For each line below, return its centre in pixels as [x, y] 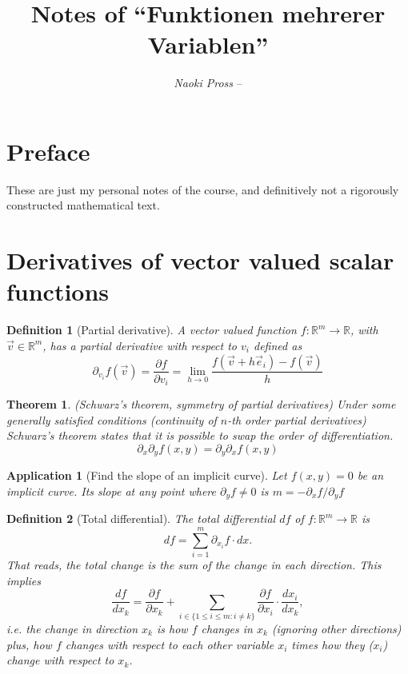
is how [172, 628]
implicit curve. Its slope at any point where [111, 491]
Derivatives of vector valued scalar [200, 260]
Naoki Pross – [208, 83]
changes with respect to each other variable [170, 644]
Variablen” [208, 44]
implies [24, 580]
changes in [227, 628]
